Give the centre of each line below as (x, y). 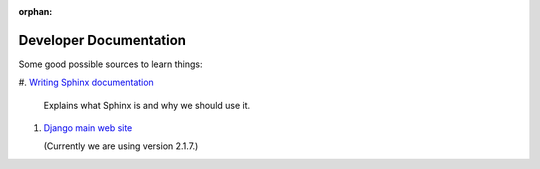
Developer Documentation (102, 40)
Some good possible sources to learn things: (110, 64)
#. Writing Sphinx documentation (86, 82)
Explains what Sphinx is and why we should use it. (147, 105)
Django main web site (88, 128)
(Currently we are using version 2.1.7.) (121, 146)
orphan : (35, 11)
